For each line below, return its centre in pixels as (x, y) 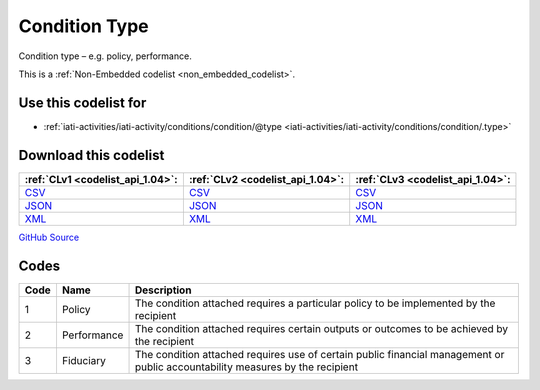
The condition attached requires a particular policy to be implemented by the (315, 303)
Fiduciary (84, 360)
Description (163, 290)
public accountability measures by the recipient (246, 367)
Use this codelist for (82, 102)
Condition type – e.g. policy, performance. (105, 56)
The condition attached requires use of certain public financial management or (319, 354)
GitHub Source (49, 237)
